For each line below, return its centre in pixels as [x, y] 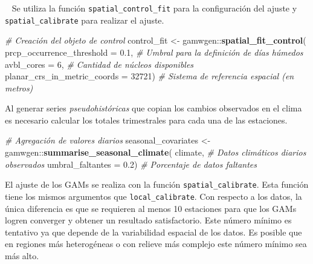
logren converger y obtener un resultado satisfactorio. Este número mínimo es [148, 220]
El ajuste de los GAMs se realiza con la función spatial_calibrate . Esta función [157, 184]
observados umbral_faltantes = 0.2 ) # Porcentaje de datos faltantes [131, 164]
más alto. [22, 255]
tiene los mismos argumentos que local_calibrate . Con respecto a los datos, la [153, 196]
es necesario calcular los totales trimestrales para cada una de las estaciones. [146, 120]
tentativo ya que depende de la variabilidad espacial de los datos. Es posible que [153, 232]
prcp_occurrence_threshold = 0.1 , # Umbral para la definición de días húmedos [154, 52]
